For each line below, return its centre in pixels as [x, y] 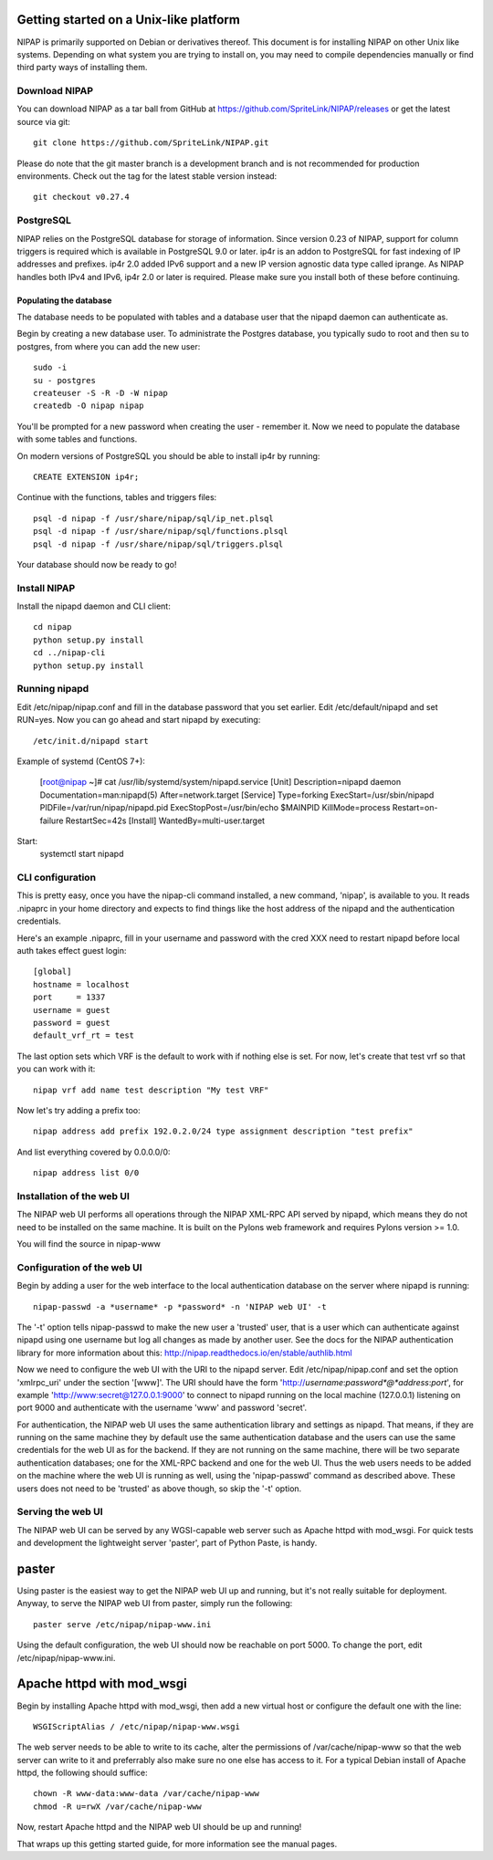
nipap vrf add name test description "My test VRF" [151, 1090]
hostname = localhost [81, 984]
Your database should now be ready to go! [97, 564]
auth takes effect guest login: [72, 951]
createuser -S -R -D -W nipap [101, 393]
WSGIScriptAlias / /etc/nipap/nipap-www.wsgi [137, 1726]
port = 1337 [69, 998]
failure [52, 820]
